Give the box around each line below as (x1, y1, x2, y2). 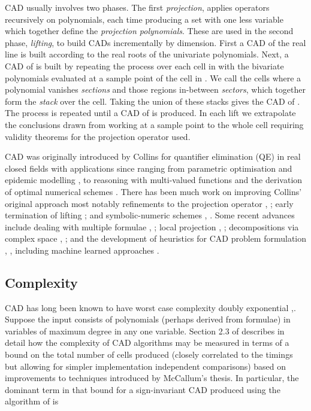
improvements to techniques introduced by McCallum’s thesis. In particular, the (5, 372, 299, 384)
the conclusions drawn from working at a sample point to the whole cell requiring (5, 118, 304, 130)
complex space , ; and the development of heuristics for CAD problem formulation (5, 232, 307, 245)
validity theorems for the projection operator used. (5, 130, 191, 142)
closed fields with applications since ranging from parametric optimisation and (5, 162, 292, 174)
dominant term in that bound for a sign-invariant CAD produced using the (5, 383, 280, 395)
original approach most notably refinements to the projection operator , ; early (5, 197, 294, 209)
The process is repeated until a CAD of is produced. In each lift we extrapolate (5, 106, 296, 119)
